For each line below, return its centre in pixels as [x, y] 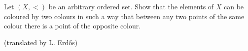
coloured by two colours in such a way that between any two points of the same [124, 16]
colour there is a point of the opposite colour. [72, 26]
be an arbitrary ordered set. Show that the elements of [131, 6]
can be [234, 6]
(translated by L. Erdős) [41, 42]
